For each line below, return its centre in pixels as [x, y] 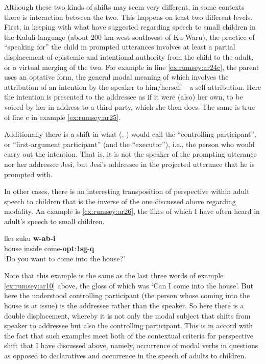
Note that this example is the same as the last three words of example [114, 275]
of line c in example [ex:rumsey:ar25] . [63, 117]
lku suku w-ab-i [30, 238]
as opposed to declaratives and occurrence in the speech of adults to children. [125, 355]
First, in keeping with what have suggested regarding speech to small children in [130, 27]
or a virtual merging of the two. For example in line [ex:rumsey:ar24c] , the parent [132, 67]
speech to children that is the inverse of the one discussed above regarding [120, 201]
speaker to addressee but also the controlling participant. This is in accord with [129, 325]
